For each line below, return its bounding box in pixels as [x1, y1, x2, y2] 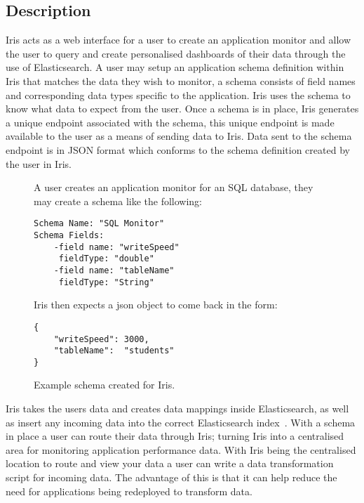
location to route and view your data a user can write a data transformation [6, 456, 334, 471]
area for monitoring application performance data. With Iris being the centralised [6, 442, 356, 457]
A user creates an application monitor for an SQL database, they [34, 180, 314, 195]
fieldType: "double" [58, 254, 154, 264]
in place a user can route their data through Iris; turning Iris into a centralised [6, 429, 344, 443]
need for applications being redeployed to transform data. [6, 483, 252, 498]
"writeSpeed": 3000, [53, 334, 149, 344]
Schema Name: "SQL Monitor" [34, 218, 165, 229]
